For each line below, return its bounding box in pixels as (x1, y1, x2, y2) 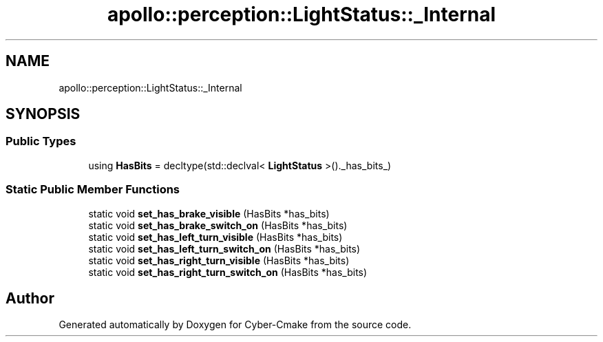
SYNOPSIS (6, 105, 81, 123)
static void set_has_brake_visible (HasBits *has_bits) (88, 207, 330, 220)
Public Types (6, 134, 76, 149)
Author (6, 289, 54, 307)
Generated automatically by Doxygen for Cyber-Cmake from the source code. (59, 319, 412, 331)
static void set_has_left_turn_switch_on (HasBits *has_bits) (88, 242, 361, 255)
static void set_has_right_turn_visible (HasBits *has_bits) (88, 254, 350, 266)
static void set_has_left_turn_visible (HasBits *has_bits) (88, 231, 343, 243)
